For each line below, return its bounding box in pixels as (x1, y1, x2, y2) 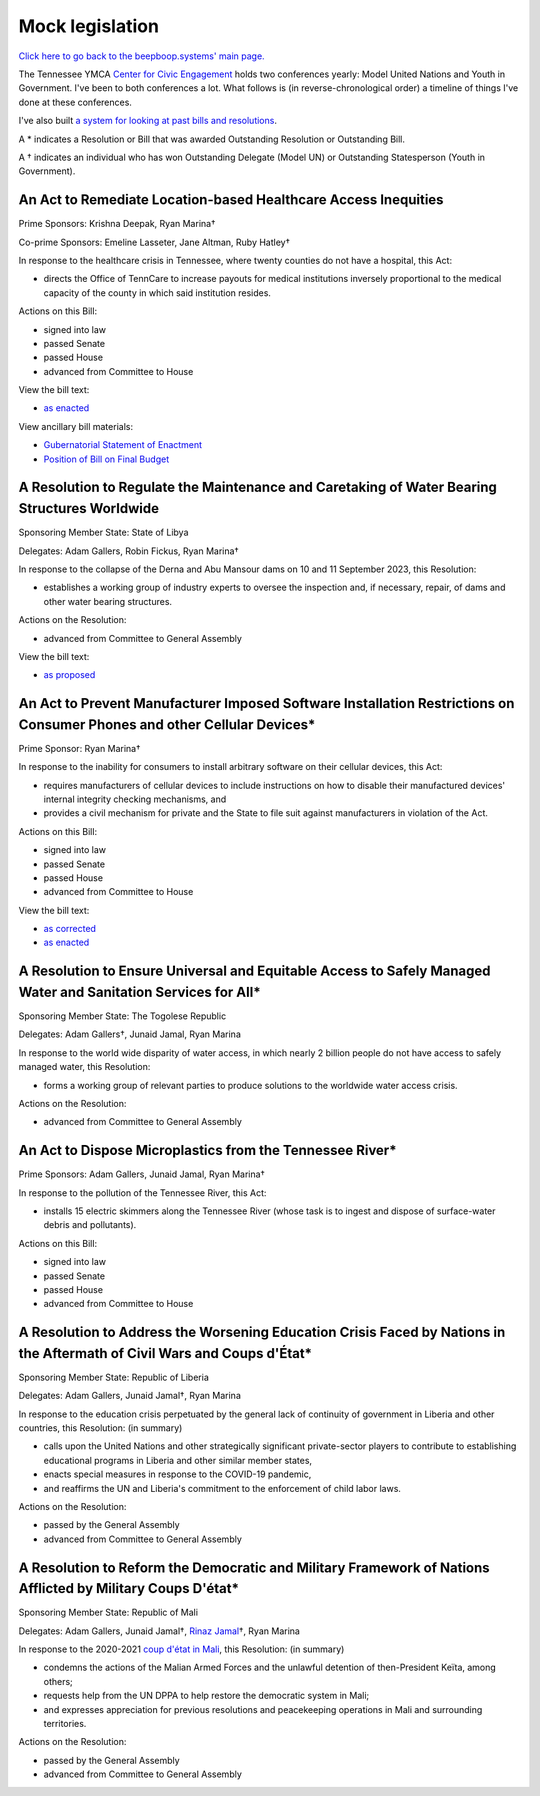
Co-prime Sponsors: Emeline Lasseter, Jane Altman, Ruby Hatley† (18, 236, 290, 248)
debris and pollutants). (43, 1219, 137, 1231)
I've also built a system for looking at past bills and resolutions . (18, 115, 277, 127)
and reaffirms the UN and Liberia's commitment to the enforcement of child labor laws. (43, 1482, 402, 1494)
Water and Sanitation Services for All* (18, 983, 261, 1000)
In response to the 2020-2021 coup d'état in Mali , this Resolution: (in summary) (18, 1643, 345, 1655)
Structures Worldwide (18, 500, 160, 517)
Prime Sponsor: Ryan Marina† (18, 742, 141, 754)
